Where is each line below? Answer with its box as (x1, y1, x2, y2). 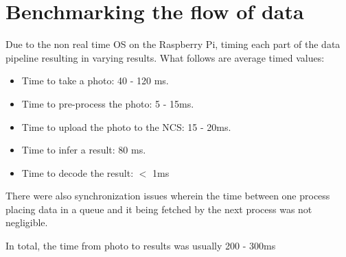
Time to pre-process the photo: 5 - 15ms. (21, 96, 194, 110)
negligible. (5, 215, 48, 230)
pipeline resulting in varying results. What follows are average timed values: (5, 50, 325, 64)
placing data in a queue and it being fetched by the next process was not (5, 201, 312, 216)
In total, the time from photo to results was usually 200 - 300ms (5, 238, 276, 253)
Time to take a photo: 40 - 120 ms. (21, 73, 169, 88)
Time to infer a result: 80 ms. (21, 143, 146, 157)
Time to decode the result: (21, 165, 134, 180)
